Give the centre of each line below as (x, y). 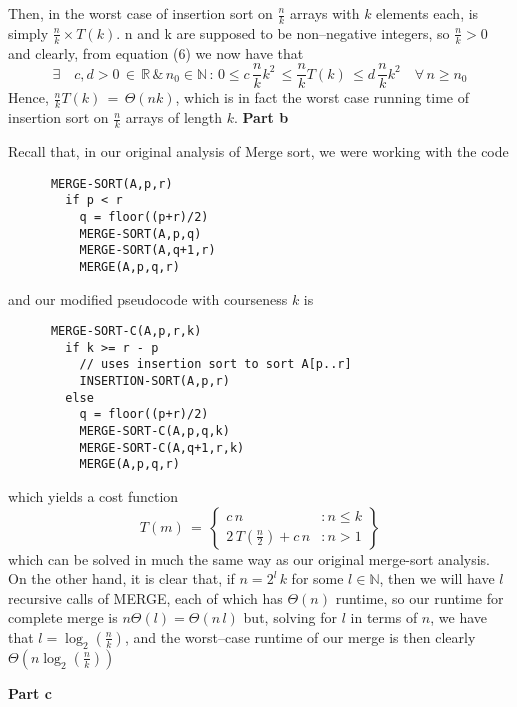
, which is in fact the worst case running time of (322, 97)
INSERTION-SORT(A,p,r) (154, 381)
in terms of (384, 617)
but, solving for (290, 617)
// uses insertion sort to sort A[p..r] (215, 364)
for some (317, 578)
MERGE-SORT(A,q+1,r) (147, 250)
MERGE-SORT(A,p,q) (140, 233)
